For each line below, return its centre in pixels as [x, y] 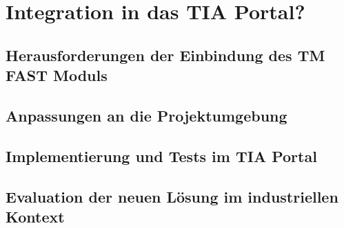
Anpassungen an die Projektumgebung [146, 115]
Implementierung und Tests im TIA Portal [161, 156]
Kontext [35, 216]
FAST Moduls [57, 75]
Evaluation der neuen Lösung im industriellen [172, 196]
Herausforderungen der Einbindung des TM [165, 55]
